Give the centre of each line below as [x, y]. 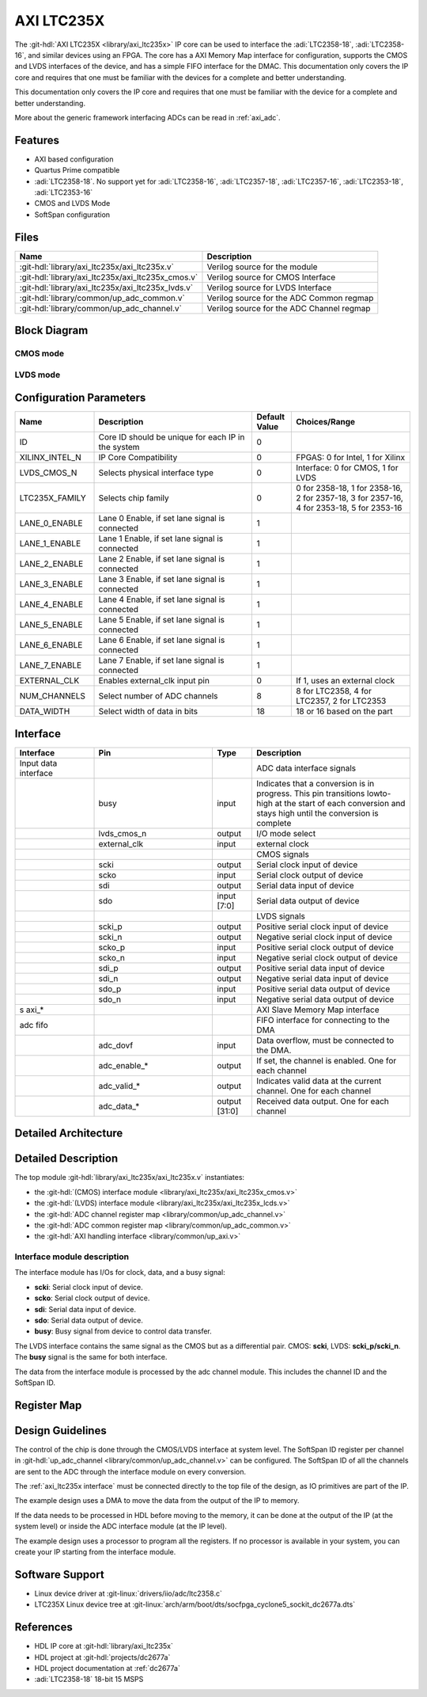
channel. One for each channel [314, 1090]
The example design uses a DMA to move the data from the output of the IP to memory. [157, 1501]
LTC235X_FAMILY [53, 498]
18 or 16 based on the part [344, 711]
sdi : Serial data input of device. [85, 1309]
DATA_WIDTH [45, 711]
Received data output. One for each [323, 1101]
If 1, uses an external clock [346, 681]
